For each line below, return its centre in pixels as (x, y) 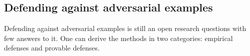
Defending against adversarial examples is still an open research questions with (125, 28)
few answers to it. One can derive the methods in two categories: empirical (118, 38)
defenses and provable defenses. (52, 48)
